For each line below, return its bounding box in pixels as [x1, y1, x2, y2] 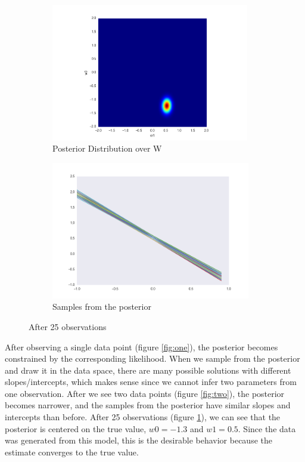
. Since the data [238, 422, 296, 435]
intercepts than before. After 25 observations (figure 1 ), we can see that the [5, 411, 281, 423]
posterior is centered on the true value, [5, 422, 147, 435]
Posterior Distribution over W [52, 142, 162, 155]
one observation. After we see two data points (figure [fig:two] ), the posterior [5, 387, 285, 399]
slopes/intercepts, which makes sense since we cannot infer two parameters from [5, 375, 297, 388]
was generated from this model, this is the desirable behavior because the [5, 434, 272, 446]
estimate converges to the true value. [5, 445, 139, 458]
